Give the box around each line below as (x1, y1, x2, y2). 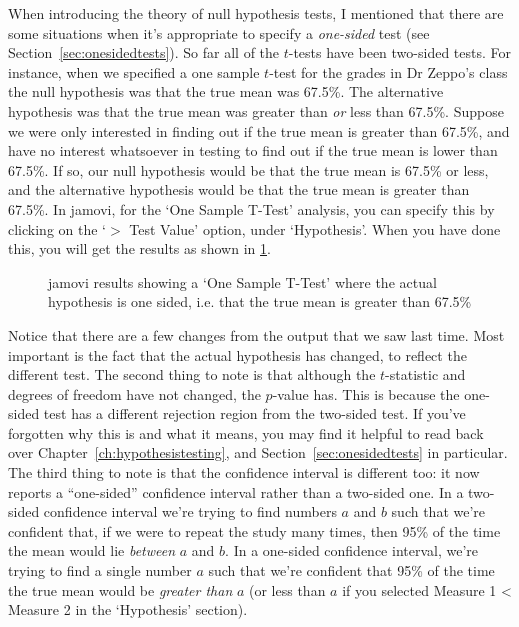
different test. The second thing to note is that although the (8, 364, 376, 385)
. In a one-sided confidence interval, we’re (225, 540, 479, 561)
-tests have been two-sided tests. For (288, 42, 512, 63)
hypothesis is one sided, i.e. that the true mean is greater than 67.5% (48, 291, 472, 312)
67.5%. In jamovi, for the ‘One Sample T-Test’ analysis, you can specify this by (8, 198, 495, 219)
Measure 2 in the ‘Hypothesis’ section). (8, 599, 248, 620)
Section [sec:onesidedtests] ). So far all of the (8, 42, 280, 63)
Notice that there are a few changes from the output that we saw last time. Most (8, 324, 505, 345)
